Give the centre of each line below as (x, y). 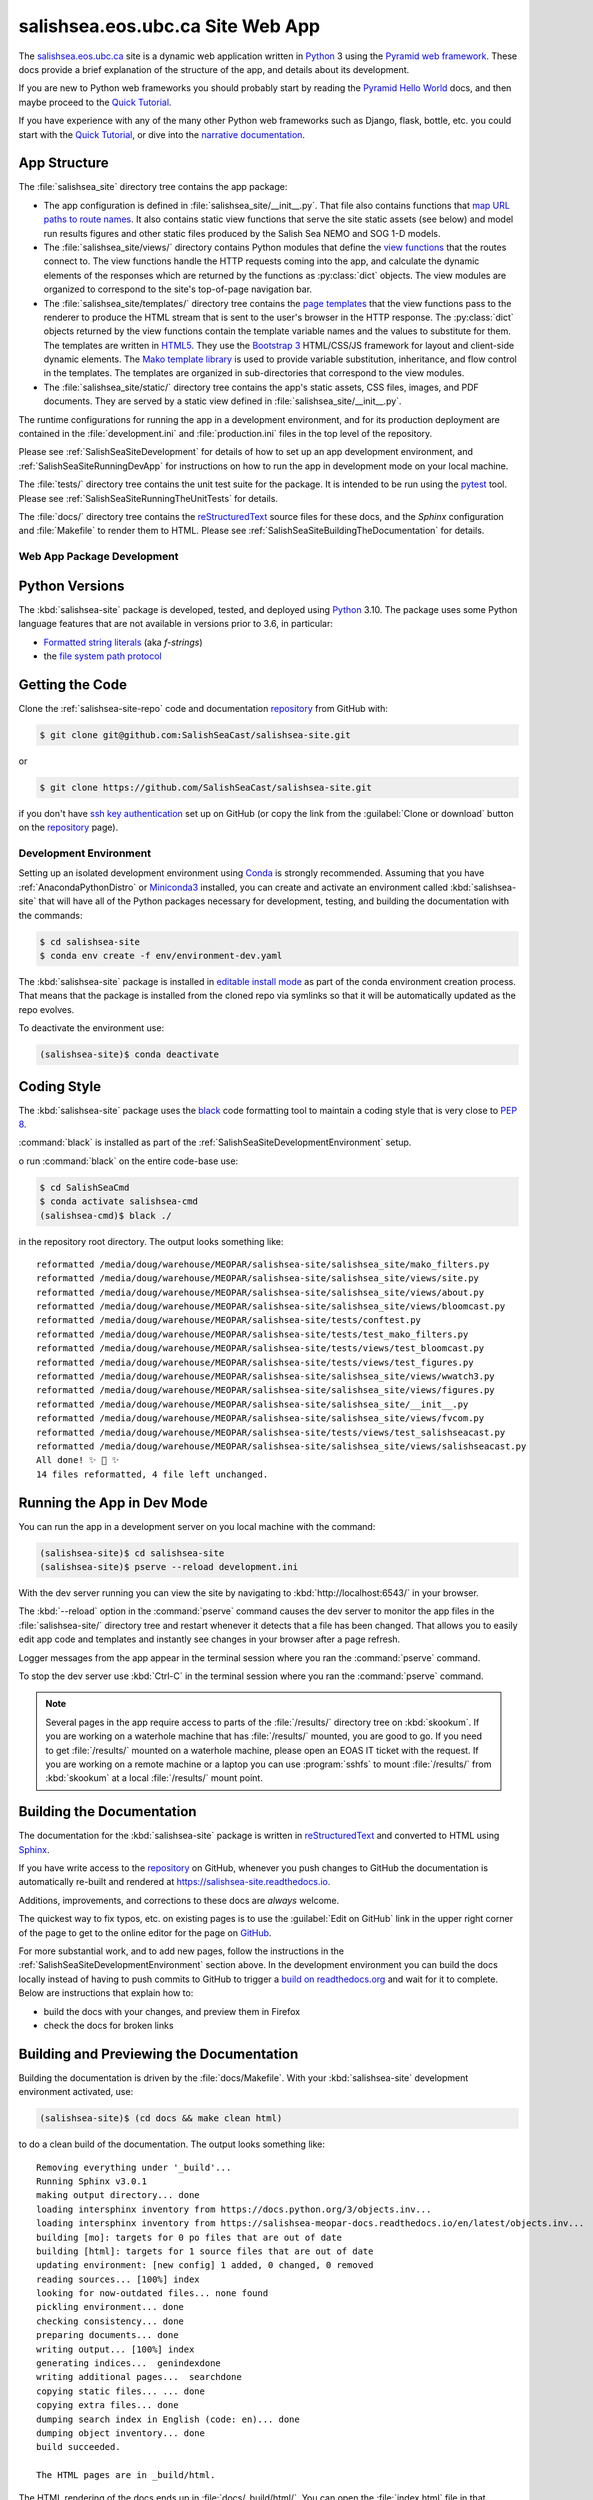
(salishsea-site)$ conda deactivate (129, 1054)
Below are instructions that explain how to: (106, 1993)
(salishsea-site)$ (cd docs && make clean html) (161, 2118)
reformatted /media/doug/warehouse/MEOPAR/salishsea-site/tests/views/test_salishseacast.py (271, 1432)
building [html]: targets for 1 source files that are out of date (205, 2251)
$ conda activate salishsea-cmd (119, 1201)
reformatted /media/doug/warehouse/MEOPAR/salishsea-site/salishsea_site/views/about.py (260, 1292)
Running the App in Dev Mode (113, 1502)
